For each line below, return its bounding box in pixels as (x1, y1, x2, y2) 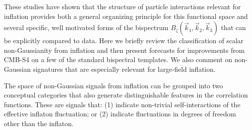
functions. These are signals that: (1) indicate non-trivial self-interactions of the (4, 99, 240, 109)
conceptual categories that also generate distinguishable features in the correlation (4, 90, 248, 100)
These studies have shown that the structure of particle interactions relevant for (4, 1, 241, 11)
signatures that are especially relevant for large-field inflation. (33, 64, 216, 74)
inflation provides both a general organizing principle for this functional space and (4, 11, 248, 21)
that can (220, 22, 246, 32)
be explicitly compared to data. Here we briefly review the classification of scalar (4, 35, 244, 46)
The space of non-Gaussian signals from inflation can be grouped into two (4, 80, 223, 90)
